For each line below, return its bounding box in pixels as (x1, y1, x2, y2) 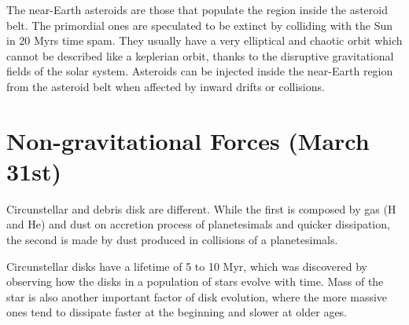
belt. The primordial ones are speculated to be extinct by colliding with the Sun (6, 16, 393, 33)
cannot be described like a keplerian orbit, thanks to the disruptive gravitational (6, 47, 394, 64)
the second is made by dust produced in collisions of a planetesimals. (6, 232, 338, 248)
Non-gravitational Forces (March (6, 124, 370, 156)
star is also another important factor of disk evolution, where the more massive (6, 288, 388, 305)
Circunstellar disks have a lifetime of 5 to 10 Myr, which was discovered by (6, 257, 368, 274)
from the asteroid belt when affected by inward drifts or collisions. (6, 78, 325, 94)
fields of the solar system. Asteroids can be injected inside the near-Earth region (6, 63, 393, 79)
